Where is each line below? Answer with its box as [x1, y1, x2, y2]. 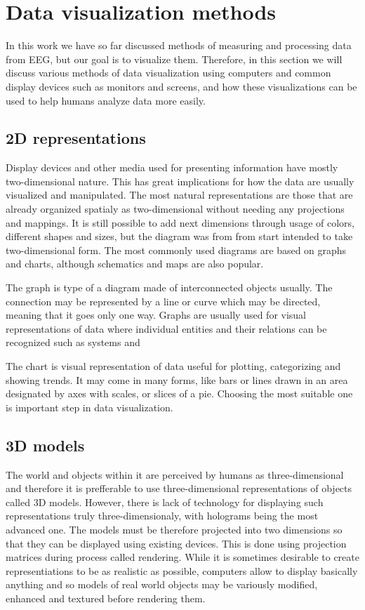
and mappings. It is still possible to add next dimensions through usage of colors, [6, 215, 355, 230]
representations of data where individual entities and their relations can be [6, 321, 327, 336]
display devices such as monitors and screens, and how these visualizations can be [6, 79, 357, 93]
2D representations [6, 127, 146, 149]
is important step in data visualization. [6, 399, 173, 414]
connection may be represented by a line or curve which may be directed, [6, 293, 321, 308]
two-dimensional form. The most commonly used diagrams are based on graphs [6, 242, 347, 257]
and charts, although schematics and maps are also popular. [6, 256, 264, 271]
